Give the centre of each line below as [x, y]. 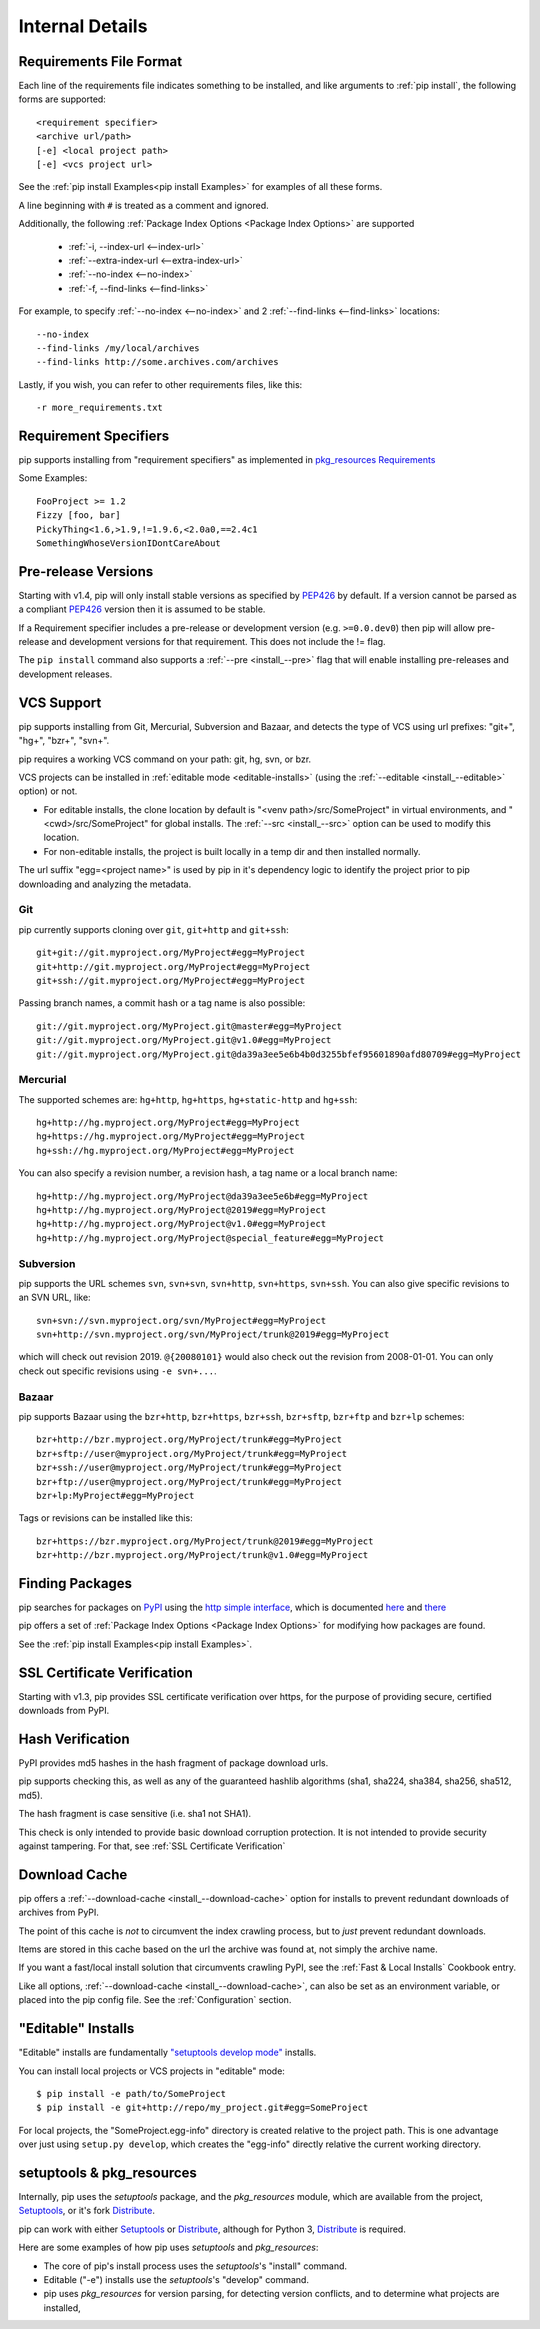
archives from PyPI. [59, 1912]
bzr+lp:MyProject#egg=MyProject [115, 1495]
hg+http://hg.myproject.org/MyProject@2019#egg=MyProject [181, 1209]
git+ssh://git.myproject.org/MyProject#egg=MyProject [170, 980]
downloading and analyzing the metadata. [105, 884]
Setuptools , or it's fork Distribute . [86, 2211]
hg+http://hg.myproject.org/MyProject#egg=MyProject [168, 1123]
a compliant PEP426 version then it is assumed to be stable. [142, 609]
